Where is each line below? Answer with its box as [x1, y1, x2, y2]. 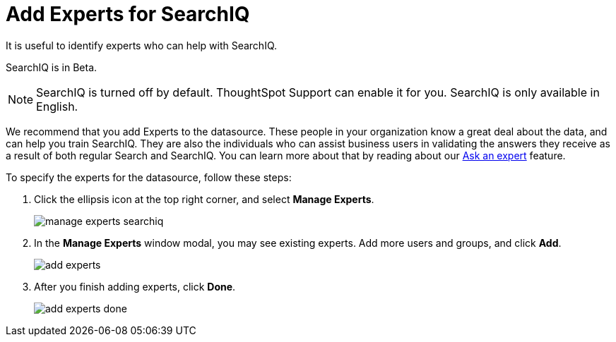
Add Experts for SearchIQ [6, 2, 250, 26]
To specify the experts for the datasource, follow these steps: [6, 171, 292, 183]
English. [36, 99, 78, 114]
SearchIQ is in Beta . [6, 61, 97, 73]
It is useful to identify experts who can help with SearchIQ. [6, 39, 278, 51]
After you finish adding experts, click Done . [34, 280, 236, 293]
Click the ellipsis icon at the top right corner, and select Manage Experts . [34, 193, 374, 205]
